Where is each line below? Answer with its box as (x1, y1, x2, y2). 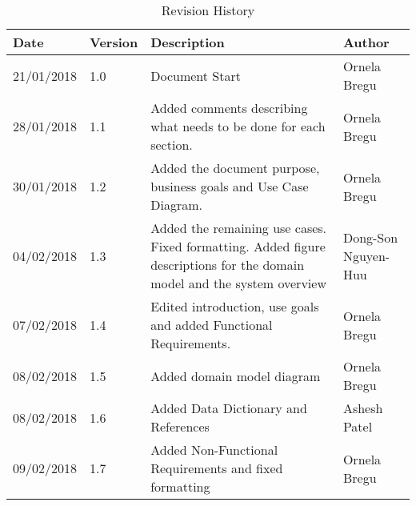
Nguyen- (342, 246, 390, 265)
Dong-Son (342, 227, 398, 247)
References (150, 417, 210, 436)
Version (90, 33, 138, 51)
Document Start (150, 66, 241, 85)
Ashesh (342, 399, 383, 417)
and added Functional (150, 315, 273, 334)
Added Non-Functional (150, 440, 278, 459)
